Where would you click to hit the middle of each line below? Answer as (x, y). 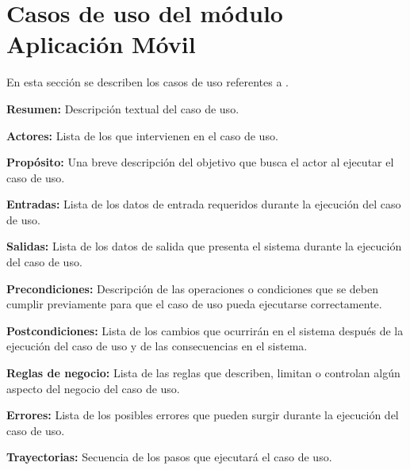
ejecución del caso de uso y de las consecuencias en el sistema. (157, 346)
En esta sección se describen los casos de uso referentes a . (148, 82)
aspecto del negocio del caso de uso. (93, 388)
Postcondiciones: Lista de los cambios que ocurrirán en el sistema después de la (205, 330)
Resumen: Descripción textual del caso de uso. (123, 108)
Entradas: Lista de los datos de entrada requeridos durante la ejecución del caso (204, 204)
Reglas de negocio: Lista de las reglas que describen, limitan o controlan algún (203, 373)
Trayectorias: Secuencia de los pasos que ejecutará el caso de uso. (169, 457)
